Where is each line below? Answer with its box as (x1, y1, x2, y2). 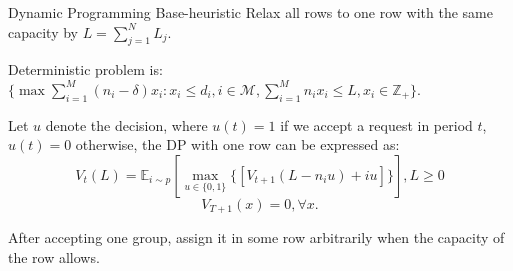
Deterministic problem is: (8, 59, 163, 80)
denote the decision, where (45, 114, 208, 135)
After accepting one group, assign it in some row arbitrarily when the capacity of (8, 227, 505, 248)
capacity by (8, 21, 78, 42)
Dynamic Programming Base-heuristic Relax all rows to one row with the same (8, 2, 494, 22)
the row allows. (8, 247, 100, 268)
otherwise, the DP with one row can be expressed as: (75, 134, 400, 155)
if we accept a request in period (280, 114, 473, 135)
